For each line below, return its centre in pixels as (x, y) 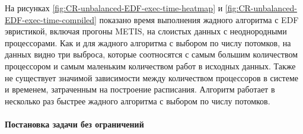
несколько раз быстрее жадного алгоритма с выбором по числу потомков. (138, 100)
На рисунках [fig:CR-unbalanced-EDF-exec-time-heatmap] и (114, 8)
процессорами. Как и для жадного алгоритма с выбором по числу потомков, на (148, 42)
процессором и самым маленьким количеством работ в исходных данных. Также (150, 66)
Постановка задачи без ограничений (74, 124)
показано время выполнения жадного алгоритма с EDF (199, 19)
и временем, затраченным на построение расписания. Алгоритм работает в (140, 89)
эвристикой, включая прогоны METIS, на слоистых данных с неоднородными (146, 31)
